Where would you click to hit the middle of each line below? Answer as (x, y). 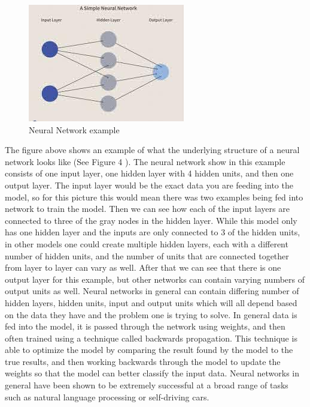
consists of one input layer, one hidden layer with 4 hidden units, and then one (149, 173)
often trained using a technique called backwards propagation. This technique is (151, 338)
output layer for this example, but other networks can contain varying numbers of (155, 279)
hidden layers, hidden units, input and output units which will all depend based (151, 302)
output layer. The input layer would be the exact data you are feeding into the (149, 185)
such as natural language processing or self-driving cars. (107, 396)
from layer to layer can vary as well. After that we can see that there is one (143, 267)
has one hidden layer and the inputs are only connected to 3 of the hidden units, (153, 232)
